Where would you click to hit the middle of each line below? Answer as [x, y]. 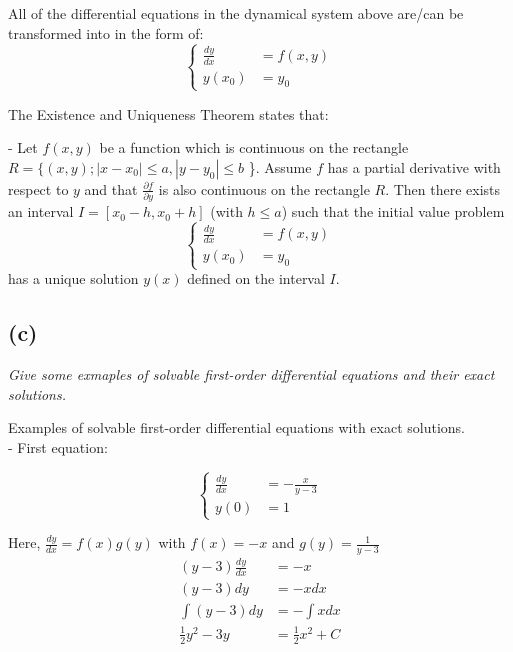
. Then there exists [443, 188]
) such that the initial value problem [393, 211]
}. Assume [280, 166]
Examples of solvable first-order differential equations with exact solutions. [236, 427]
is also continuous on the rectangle [264, 188]
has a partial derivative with [414, 166]
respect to [38, 188]
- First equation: [58, 446]
